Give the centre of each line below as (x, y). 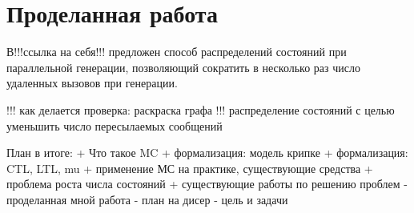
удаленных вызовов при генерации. (92, 83)
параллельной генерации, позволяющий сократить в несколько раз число (183, 67)
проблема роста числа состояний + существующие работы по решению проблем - (207, 184)
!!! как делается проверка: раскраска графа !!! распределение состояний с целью (201, 109)
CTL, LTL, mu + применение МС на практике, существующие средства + (190, 168)
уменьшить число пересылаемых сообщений (115, 125)
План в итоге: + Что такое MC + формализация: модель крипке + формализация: (207, 153)
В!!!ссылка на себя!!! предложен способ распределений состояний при (177, 52)
